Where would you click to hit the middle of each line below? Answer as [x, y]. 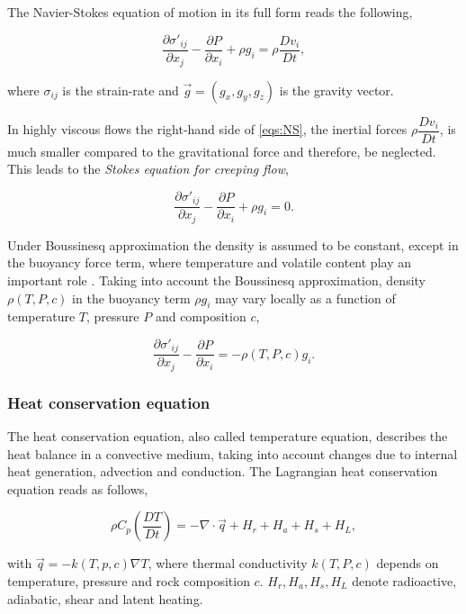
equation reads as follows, [78, 488]
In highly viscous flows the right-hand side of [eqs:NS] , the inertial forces [207, 129]
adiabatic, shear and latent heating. [105, 598]
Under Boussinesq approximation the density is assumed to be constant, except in [233, 244]
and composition [201, 316]
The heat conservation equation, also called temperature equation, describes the [228, 436]
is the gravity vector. [336, 90]
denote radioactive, [404, 581]
